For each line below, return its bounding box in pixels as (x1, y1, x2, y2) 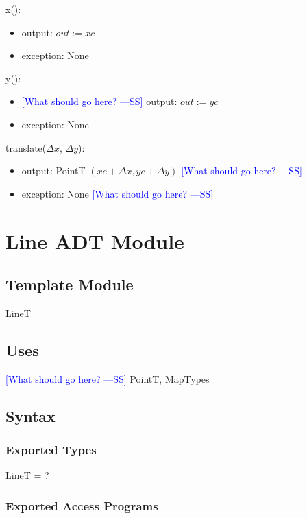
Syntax (5, 405, 56, 426)
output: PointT (21, 163, 86, 178)
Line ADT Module (5, 226, 184, 255)
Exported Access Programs (5, 497, 158, 514)
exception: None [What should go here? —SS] (21, 186, 214, 200)
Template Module (5, 274, 134, 295)
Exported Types (5, 441, 97, 458)
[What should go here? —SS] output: (21, 94, 177, 108)
